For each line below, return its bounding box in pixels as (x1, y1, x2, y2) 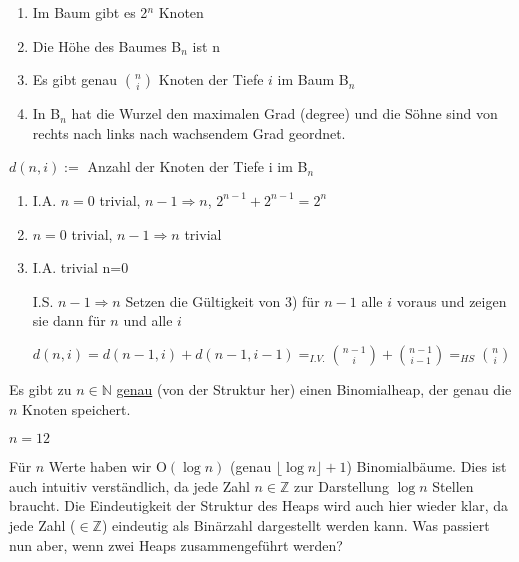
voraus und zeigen (396, 290, 507, 311)
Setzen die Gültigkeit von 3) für (125, 290, 320, 311)
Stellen (432, 475, 474, 496)
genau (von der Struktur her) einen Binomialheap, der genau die (116, 378, 512, 399)
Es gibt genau (32, 69, 118, 90)
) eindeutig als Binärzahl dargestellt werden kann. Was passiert (101, 514, 490, 535)
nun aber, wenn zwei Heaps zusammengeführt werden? (9, 534, 343, 555)
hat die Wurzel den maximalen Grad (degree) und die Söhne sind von (71, 103, 498, 124)
